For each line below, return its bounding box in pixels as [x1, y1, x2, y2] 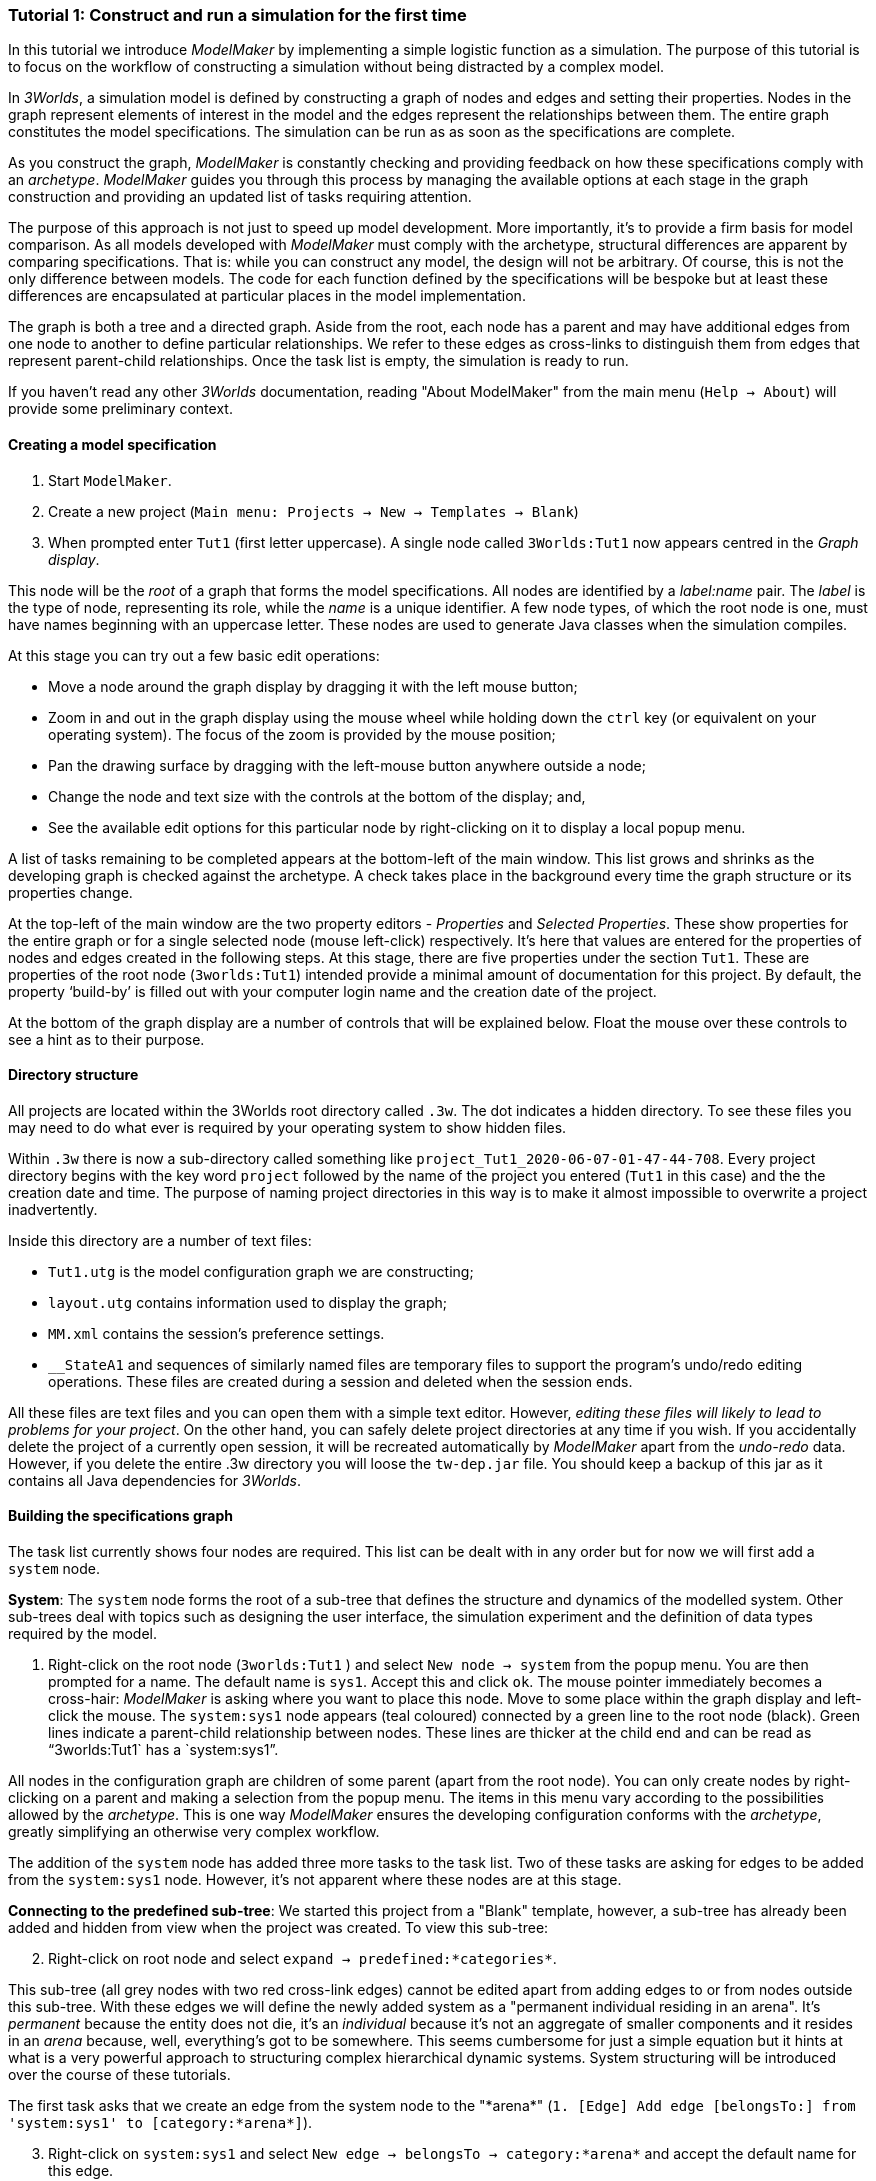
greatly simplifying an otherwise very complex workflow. [8, 1823, 380, 1841]
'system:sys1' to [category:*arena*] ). [8, 2114, 313, 2132]
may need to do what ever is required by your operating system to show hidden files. [8, 1118, 567, 1136]
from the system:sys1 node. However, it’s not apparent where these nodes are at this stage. [8, 1871, 622, 1889]
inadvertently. [8, 1200, 98, 1218]
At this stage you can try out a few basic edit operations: [8, 646, 380, 664]
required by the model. [8, 1625, 158, 1643]
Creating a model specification [8, 435, 217, 453]
